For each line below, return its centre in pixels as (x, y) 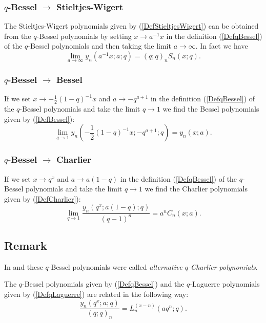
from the (18, 36)
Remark (26, 245)
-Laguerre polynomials (225, 284)
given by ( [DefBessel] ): (39, 119)
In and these (24, 266)
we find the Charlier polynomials (196, 189)
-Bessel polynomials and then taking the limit (99, 46)
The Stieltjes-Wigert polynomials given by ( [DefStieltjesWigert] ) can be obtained (131, 26)
